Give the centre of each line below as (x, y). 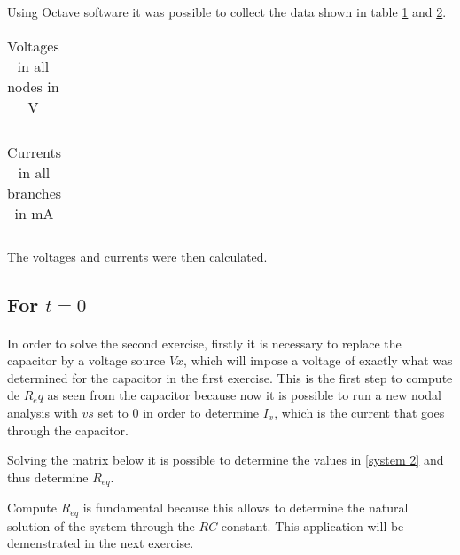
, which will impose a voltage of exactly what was (318, 360)
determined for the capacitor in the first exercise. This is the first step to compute (230, 377)
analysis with (43, 412)
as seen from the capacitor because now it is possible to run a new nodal (244, 395)
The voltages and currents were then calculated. (137, 256)
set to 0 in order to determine (178, 412)
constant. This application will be (312, 525)
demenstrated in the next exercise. (101, 543)
